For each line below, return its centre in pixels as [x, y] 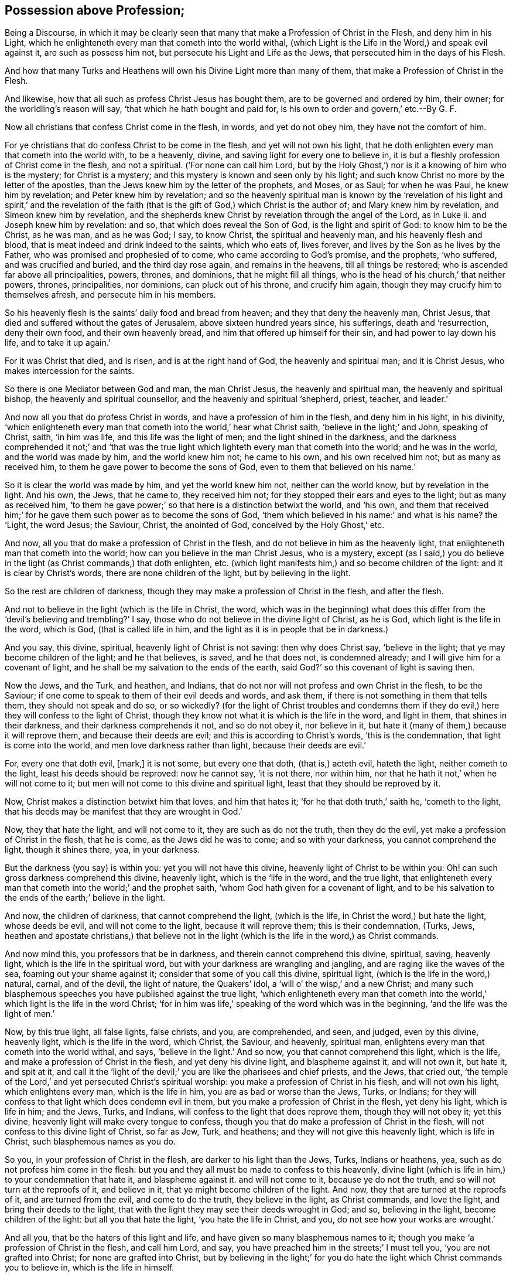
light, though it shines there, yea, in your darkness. [102, 850]
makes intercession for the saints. [70, 371]
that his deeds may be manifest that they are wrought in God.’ [124, 812]
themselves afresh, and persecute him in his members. [110, 295]
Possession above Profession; [95, 10]
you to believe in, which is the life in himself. [90, 1268]
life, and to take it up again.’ [58, 343]
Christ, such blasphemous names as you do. [90, 1142]
